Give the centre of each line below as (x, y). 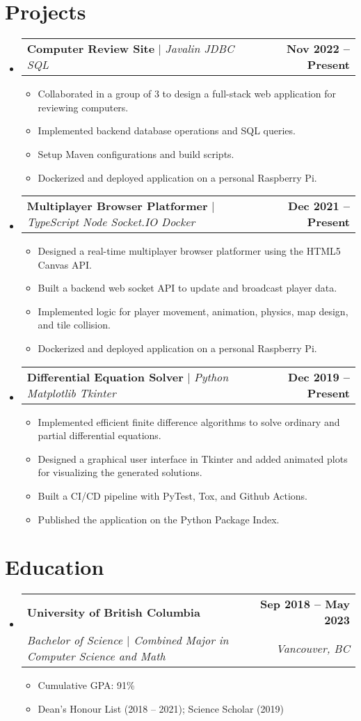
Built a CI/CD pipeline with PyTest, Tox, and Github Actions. (173, 496)
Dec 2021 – (319, 206)
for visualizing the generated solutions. (120, 472)
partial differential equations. (99, 435)
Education (55, 567)
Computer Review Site (91, 49)
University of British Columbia (113, 612)
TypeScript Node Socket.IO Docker (111, 222)
